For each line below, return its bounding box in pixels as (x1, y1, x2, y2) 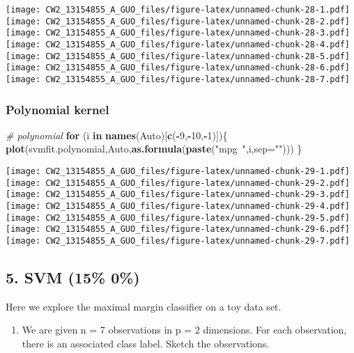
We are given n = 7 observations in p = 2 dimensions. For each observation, (22, 322, 347, 337)
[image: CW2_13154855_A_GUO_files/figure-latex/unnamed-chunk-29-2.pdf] (6, 178, 350, 188)
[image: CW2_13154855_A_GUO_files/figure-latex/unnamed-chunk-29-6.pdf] (6, 224, 350, 235)
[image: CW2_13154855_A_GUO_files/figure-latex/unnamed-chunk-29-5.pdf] (6, 212, 350, 223)
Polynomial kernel (6, 100, 109, 118)
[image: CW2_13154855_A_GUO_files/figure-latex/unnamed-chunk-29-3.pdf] (6, 189, 350, 200)
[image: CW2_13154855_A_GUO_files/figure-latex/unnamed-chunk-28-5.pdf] (6, 51, 350, 61)
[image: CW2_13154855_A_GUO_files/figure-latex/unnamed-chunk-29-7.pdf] (6, 235, 350, 246)
